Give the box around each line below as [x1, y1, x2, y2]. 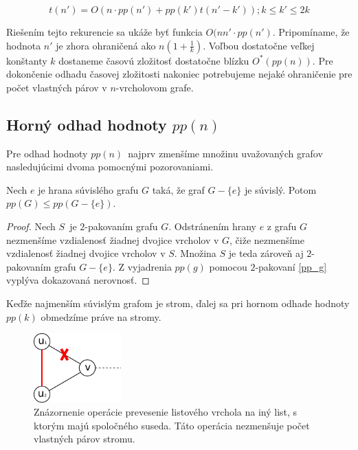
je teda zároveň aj [228, 246, 304, 260]
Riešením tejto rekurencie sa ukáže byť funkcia [6, 25, 203, 38]
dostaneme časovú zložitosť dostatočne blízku [58, 53, 249, 67]
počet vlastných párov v [6, 80, 107, 94]
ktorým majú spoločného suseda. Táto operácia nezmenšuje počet [34, 418, 310, 432]
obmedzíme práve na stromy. [41, 309, 161, 324]
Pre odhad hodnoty [6, 146, 88, 160]
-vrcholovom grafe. [115, 80, 194, 94]
